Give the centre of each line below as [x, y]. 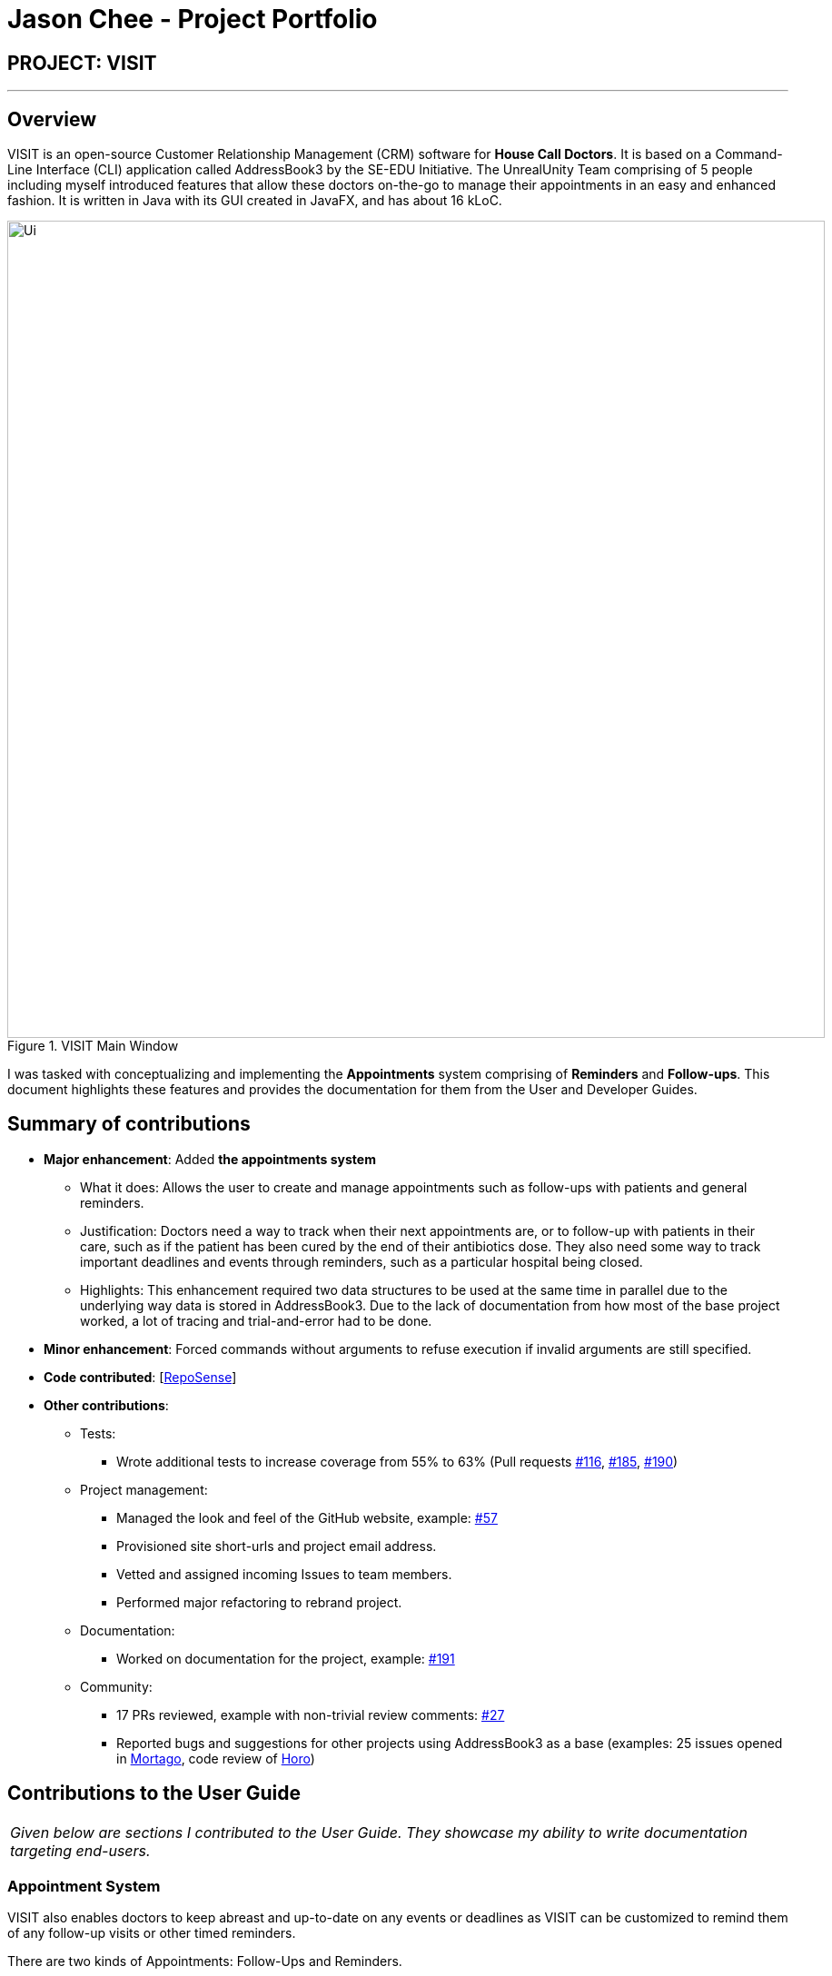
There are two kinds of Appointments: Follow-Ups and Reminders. [205, 1961]
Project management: [144, 1489]
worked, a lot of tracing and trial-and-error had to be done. [256, 1320]
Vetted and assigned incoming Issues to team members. [284, 1574]
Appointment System [84, 1887]
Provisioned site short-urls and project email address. [277, 1546]
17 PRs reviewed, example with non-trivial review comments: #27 [311, 1714]
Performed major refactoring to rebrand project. [259, 1602]
